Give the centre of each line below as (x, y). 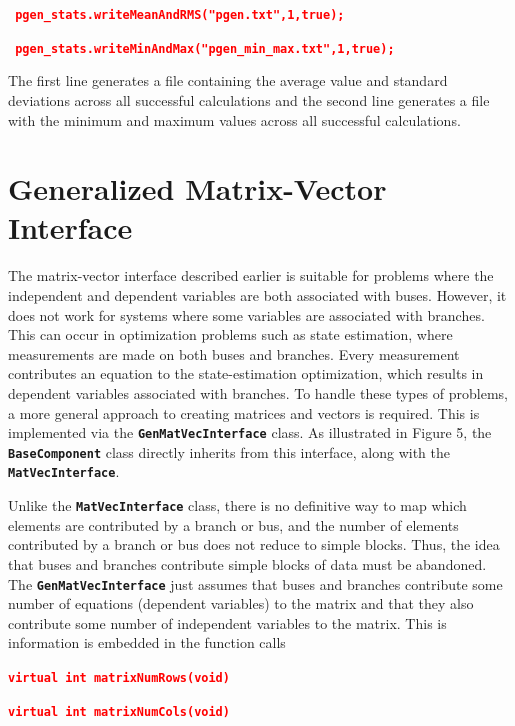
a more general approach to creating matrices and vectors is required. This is (244, 412)
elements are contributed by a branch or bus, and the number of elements (233, 524)
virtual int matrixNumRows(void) (119, 678)
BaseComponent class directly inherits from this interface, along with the (229, 451)
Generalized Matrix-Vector (197, 188)
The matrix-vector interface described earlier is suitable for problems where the (251, 275)
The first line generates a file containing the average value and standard (228, 80)
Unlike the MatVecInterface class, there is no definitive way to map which (237, 505)
